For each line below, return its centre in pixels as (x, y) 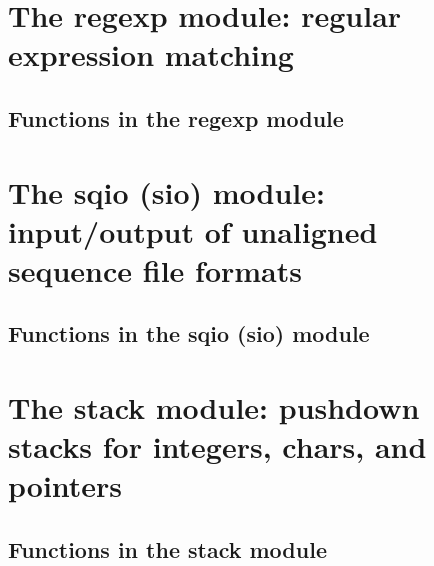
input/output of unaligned (193, 230)
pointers (65, 485)
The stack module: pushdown (214, 407)
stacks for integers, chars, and (217, 446)
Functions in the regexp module (176, 117)
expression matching (151, 54)
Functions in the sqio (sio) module (189, 333)
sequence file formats (155, 269)
